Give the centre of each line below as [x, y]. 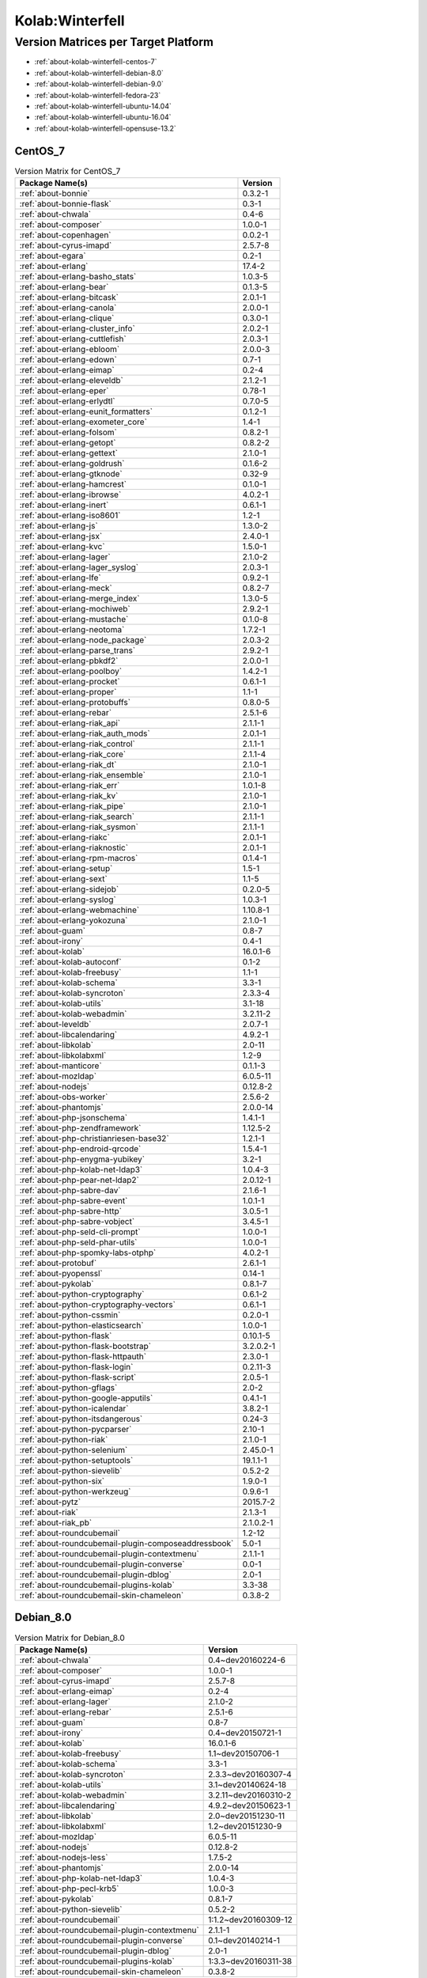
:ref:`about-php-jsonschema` [74, 1118]
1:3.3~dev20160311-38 [250, 1961]
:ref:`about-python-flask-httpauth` [83, 1357]
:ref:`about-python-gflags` [68, 1388]
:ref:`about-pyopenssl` [61, 1274]
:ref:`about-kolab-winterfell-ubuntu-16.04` [103, 117]
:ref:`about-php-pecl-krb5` [69, 1889]
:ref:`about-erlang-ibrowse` [70, 494]
